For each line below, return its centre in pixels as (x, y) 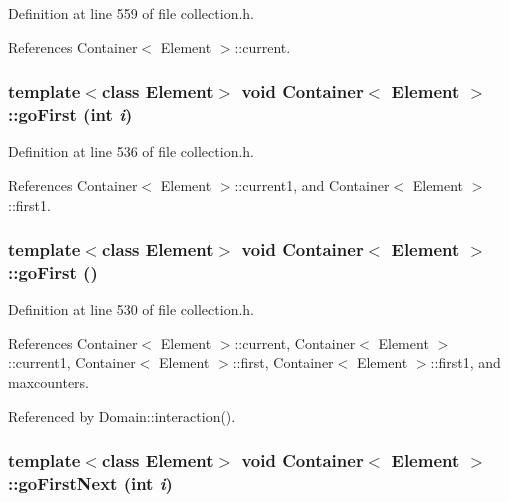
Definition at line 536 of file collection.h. (131, 151)
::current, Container (295, 342)
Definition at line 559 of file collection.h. (131, 13)
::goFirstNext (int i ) (90, 483)
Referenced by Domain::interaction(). (122, 415)
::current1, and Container (312, 184)
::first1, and (465, 362)
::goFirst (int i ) (70, 114)
